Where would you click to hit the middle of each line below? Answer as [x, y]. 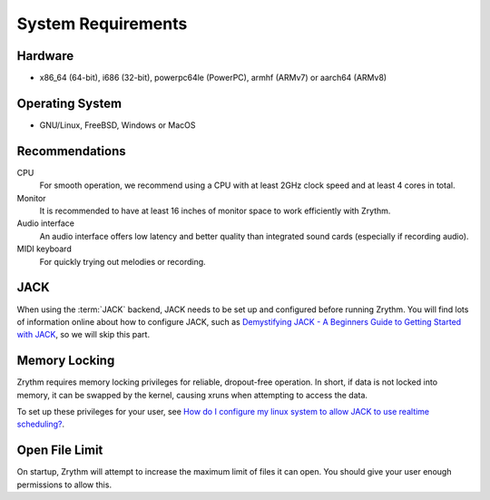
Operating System [69, 103]
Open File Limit [60, 451]
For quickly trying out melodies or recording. [122, 261]
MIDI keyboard [44, 249]
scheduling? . [41, 424]
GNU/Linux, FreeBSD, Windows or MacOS [118, 125]
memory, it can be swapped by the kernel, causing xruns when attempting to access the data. [192, 395]
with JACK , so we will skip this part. [83, 335]
